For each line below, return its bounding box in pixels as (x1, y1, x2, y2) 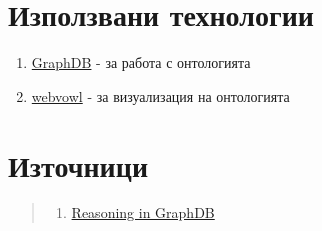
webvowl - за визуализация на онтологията (31, 85, 290, 106)
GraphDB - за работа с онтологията (31, 52, 251, 73)
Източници (8, 144, 149, 185)
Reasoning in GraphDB (71, 202, 215, 223)
